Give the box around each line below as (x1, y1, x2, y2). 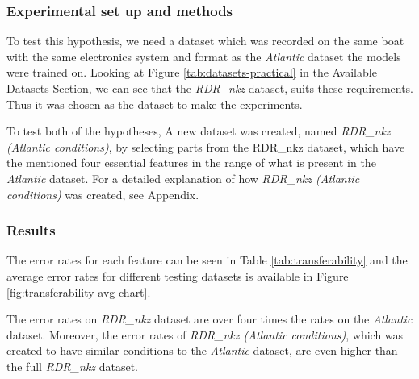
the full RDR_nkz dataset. (6, 357, 139, 374)
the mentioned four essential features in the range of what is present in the (6, 154, 376, 171)
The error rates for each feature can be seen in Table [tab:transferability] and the (6, 252, 408, 269)
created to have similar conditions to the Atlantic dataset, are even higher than (6, 342, 398, 359)
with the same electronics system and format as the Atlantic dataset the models (6, 48, 401, 65)
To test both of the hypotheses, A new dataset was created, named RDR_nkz (6, 123, 391, 140)
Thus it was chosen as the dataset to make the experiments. (6, 95, 303, 112)
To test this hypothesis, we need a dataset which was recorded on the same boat (6, 32, 404, 49)
